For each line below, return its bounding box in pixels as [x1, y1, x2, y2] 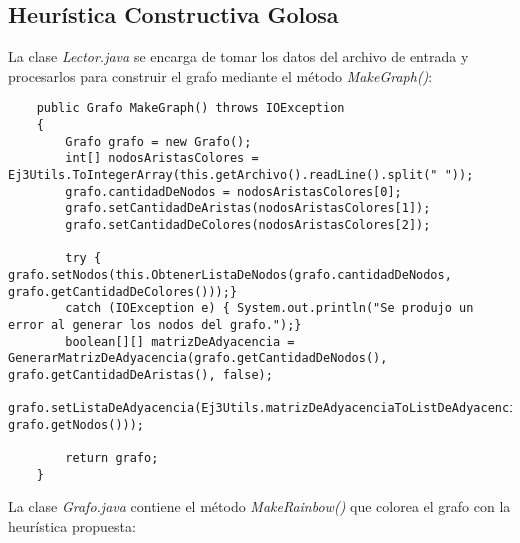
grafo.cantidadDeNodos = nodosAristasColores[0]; [65, 184, 402, 199]
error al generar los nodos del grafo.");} [8, 317, 302, 332]
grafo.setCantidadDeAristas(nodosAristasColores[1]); [65, 201, 431, 216]
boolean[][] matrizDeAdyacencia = [65, 334, 295, 349]
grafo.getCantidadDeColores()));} [8, 284, 238, 299]
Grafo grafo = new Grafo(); [65, 134, 252, 149]
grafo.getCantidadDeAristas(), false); [8, 367, 273, 382]
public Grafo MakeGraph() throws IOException [36, 101, 345, 116]
